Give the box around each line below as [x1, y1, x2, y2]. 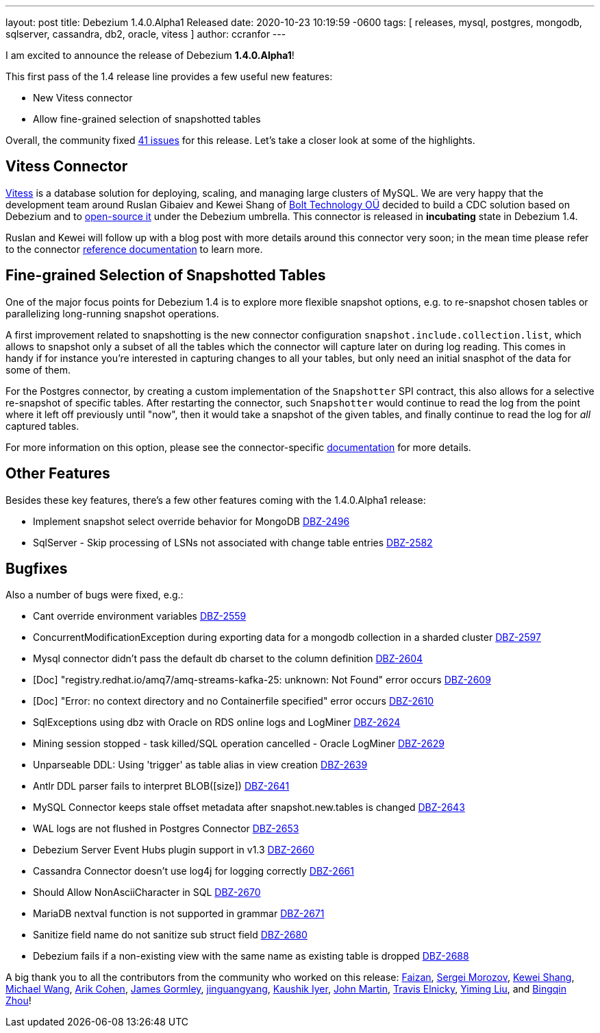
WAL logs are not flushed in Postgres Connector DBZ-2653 [33, 823, 299, 835]
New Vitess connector [33, 92, 133, 104]
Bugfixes [5, 559, 68, 577]
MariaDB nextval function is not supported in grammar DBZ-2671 [33, 908, 325, 920]
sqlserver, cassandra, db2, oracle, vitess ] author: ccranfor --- [5, 28, 286, 40]
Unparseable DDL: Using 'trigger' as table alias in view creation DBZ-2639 [33, 759, 368, 771]
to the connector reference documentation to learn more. [5, 243, 263, 255]
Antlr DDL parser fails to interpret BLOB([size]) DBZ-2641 [33, 780, 290, 792]
